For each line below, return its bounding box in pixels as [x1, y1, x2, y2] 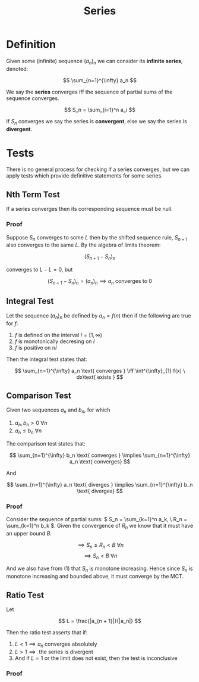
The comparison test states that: [6, 440, 86, 447]
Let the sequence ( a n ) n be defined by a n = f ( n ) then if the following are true [6, 312, 191, 320]
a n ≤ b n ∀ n [14, 427, 42, 435]
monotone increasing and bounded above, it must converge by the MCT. [6, 573, 184, 580]
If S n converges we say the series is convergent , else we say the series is [6, 117, 187, 126]
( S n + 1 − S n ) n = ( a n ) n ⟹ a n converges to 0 [47, 278, 153, 286]
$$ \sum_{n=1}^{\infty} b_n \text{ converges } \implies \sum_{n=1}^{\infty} [9, 451, 191, 459]
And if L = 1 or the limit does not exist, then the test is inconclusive [14, 654, 178, 662]
